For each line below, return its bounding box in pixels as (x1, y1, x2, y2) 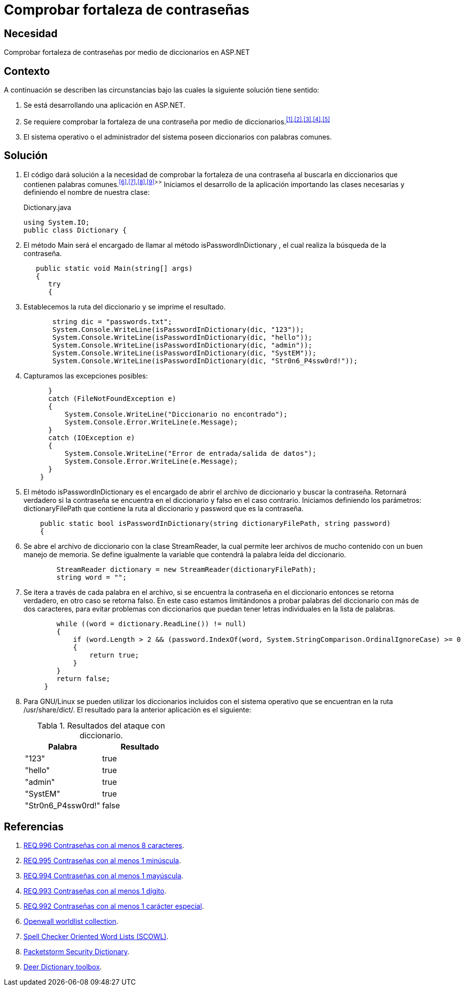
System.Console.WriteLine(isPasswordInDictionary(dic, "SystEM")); (52, 349, 317, 357)
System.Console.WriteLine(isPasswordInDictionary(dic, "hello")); (52, 333, 313, 342)
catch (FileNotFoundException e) (48, 395, 176, 403)
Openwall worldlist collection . (23, 917, 118, 926)
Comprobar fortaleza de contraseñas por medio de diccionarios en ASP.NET (4, 48, 250, 57)
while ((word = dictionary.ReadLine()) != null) (56, 620, 247, 628)
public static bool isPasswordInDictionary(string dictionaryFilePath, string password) (40, 519, 391, 528)
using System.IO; (23, 218, 90, 227)
